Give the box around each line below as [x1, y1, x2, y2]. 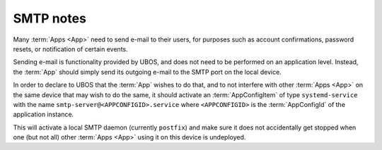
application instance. [13, 110, 74, 119]
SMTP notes [13, 11, 86, 26]
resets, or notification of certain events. [13, 44, 128, 53]
